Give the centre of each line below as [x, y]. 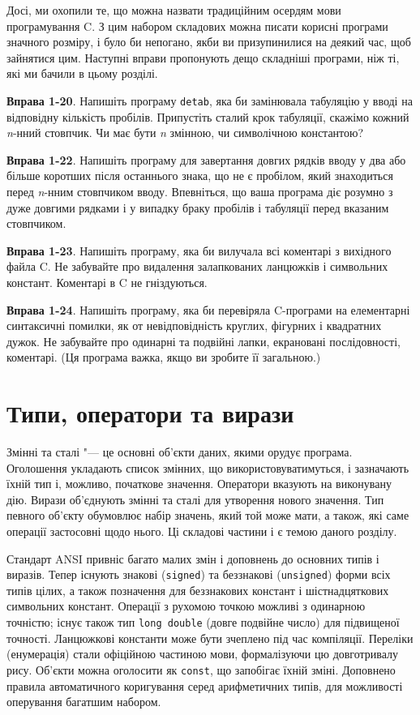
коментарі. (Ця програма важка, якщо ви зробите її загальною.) [164, 357]
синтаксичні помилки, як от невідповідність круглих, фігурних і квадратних [194, 325]
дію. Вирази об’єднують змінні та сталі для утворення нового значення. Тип [195, 499]
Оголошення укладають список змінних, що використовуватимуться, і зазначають [208, 467]
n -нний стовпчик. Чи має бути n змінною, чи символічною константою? [185, 133]
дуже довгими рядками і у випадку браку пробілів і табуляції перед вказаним [198, 207]
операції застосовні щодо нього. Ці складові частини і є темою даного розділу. [202, 531]
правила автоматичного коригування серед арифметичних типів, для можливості [205, 685]
